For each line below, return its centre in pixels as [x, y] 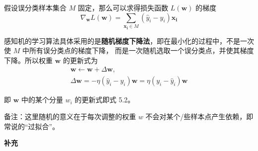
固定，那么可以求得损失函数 [123, 7]
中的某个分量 [42, 100]
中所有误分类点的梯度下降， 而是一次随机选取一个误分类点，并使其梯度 [138, 50]
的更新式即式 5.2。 [105, 100]
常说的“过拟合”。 [32, 126]
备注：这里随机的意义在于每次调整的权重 [70, 116]
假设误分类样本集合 [35, 7]
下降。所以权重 [28, 60]
